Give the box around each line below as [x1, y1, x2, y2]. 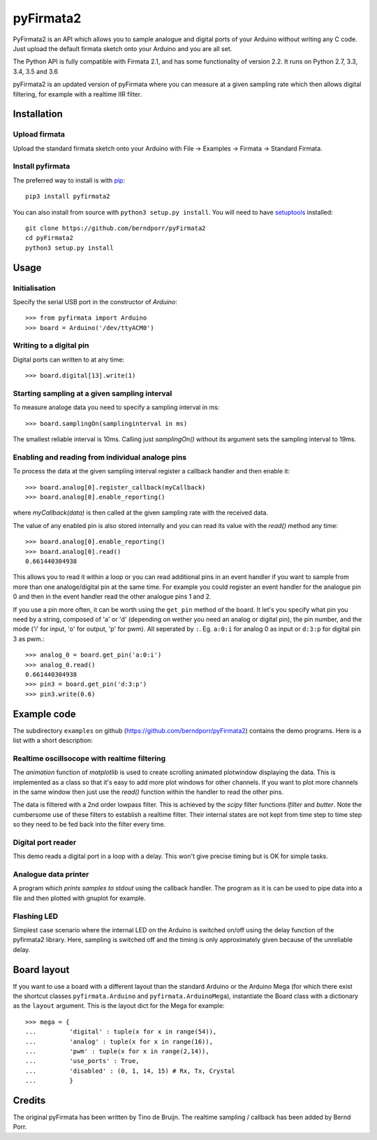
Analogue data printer [13, 869, 89, 879]
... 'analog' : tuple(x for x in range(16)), [25, 1037, 213, 1046]
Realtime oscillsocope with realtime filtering [13, 753, 166, 763]
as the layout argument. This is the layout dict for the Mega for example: [13, 1002, 225, 1010]
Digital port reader [13, 837, 77, 847]
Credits [13, 1095, 46, 1106]
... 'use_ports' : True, [25, 1057, 140, 1065]
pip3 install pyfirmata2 [25, 192, 110, 201]
